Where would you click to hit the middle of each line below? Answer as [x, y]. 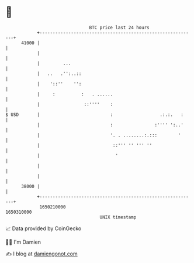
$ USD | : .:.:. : [94, 115]
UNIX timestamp [118, 217]
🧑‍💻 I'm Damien [23, 242]
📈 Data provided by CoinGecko [44, 228]
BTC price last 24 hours [119, 28]
